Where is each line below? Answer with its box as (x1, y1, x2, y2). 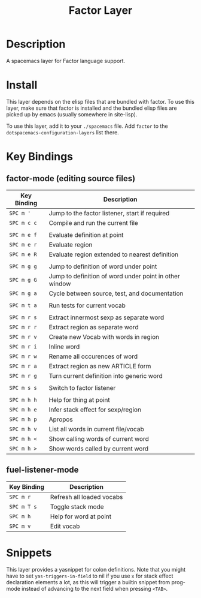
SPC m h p (9, 416, 37, 423)
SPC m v (9, 522, 31, 530)
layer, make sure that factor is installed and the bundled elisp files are (6, 104, 178, 112)
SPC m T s (9, 503, 37, 510)
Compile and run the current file (48, 218, 139, 227)
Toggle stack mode (50, 502, 104, 510)
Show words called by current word (48, 444, 149, 453)
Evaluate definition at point (48, 230, 124, 239)
